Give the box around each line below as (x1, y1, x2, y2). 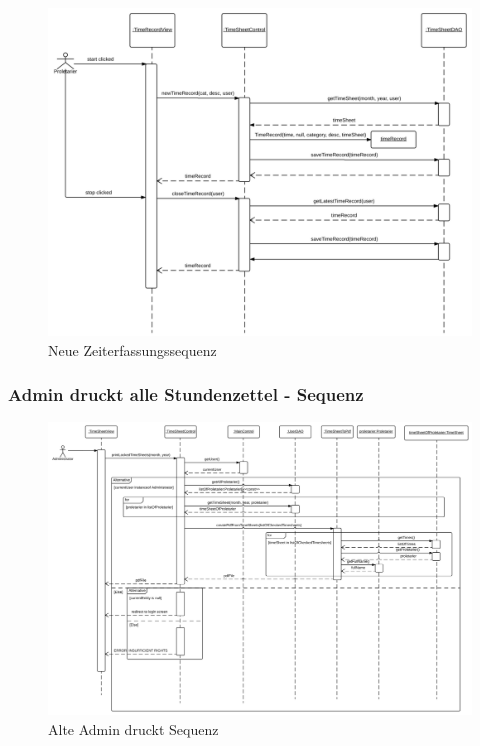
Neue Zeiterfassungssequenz (48, 339, 217, 360)
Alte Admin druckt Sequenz (48, 718, 219, 739)
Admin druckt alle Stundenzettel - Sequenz (8, 382, 364, 407)
